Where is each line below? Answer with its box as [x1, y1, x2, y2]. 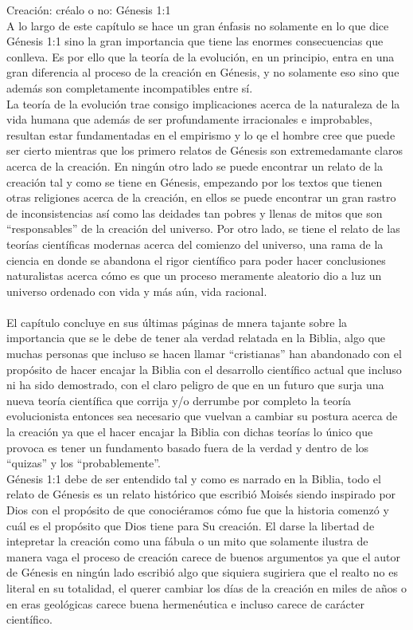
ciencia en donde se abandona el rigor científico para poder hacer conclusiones [6, 251, 386, 268]
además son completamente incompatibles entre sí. [6, 79, 253, 96]
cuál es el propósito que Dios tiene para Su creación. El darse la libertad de [6, 517, 375, 534]
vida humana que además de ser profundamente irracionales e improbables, [6, 111, 372, 128]
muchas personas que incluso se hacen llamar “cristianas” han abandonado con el [6, 345, 402, 362]
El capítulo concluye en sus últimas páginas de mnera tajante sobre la [6, 313, 348, 330]
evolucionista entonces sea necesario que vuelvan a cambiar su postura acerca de [6, 408, 398, 424]
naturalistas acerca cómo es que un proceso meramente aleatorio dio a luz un [6, 267, 382, 284]
